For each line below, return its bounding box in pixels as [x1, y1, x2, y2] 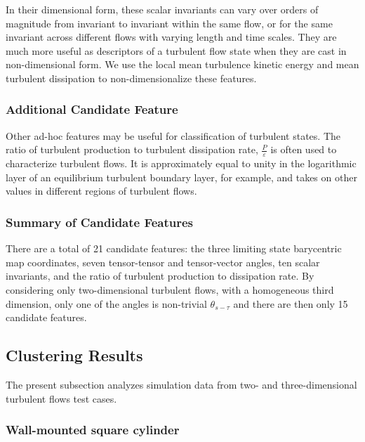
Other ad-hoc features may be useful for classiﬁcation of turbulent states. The [6, 128, 341, 143]
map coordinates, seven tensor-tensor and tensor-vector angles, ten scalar [6, 254, 320, 269]
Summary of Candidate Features [6, 213, 194, 230]
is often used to [270, 142, 337, 157]
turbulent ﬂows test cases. [6, 391, 117, 405]
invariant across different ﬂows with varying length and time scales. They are [6, 30, 337, 44]
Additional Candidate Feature [6, 100, 178, 118]
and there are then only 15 [233, 296, 348, 311]
